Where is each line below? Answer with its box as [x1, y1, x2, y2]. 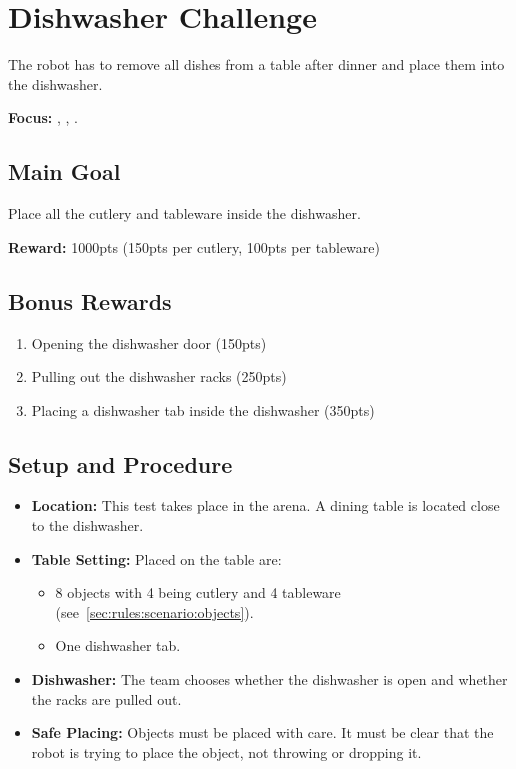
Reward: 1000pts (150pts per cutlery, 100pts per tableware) [8, 236, 380, 257]
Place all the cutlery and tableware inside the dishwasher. [8, 203, 361, 224]
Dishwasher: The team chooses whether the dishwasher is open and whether [31, 669, 508, 690]
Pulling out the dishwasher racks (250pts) [31, 366, 287, 387]
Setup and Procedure [8, 448, 233, 479]
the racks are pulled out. [31, 688, 182, 709]
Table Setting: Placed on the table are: [31, 548, 282, 569]
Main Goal [8, 156, 121, 187]
